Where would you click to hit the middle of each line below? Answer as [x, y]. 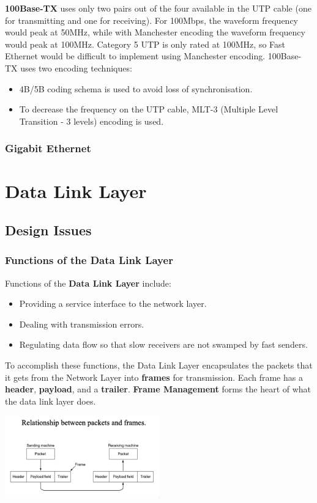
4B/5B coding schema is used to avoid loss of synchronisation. [136, 88]
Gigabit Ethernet [48, 148]
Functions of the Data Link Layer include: [88, 283]
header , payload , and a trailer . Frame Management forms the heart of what [158, 389]
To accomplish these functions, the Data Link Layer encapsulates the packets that [159, 365]
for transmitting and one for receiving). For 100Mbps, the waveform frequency [151, 20]
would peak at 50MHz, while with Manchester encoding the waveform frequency [155, 32]
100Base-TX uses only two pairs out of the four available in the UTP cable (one [158, 8]
